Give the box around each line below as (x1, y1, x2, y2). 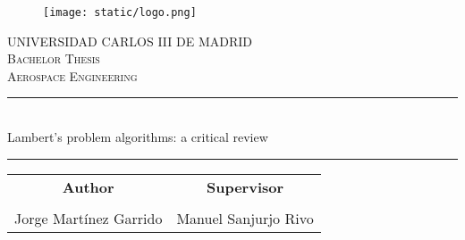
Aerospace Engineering (7, 66, 138, 85)
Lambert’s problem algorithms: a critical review (7, 128, 268, 146)
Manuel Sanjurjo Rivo (176, 207, 314, 228)
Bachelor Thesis (7, 49, 100, 68)
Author (62, 176, 114, 197)
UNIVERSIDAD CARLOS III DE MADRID (7, 31, 252, 50)
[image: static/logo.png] (43, 6, 197, 19)
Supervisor (207, 176, 284, 197)
